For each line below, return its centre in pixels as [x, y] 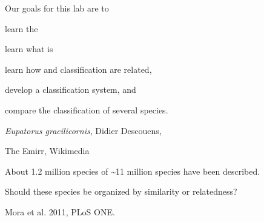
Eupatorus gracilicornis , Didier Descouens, [83, 130]
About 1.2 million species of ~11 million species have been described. [133, 171]
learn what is [29, 49]
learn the [21, 28]
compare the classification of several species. [87, 109]
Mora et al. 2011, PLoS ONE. [60, 211]
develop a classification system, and [71, 89]
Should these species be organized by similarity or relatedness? [121, 191]
